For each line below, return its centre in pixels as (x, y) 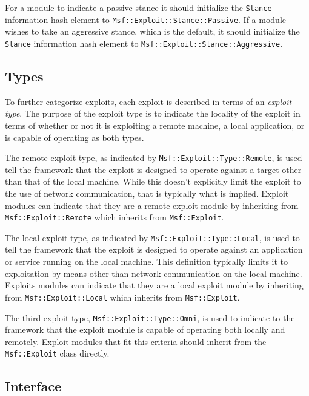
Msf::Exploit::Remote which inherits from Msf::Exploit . (115, 217)
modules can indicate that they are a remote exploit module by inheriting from (152, 205)
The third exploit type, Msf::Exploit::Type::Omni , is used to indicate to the (150, 317)
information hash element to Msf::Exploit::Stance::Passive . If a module (146, 19)
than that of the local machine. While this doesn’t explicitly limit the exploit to (153, 181)
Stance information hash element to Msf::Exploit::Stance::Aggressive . (144, 43)
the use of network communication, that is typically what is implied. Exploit (147, 193)
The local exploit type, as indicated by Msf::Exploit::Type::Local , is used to (152, 237)
